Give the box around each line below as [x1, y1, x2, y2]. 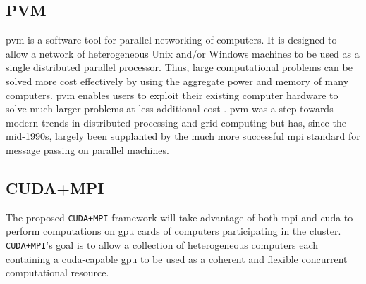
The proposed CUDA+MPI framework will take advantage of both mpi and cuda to [6, 209, 353, 224]
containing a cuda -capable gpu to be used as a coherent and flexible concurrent [6, 251, 348, 266]
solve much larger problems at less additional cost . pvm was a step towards [6, 101, 334, 116]
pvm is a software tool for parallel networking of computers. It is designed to [6, 32, 337, 47]
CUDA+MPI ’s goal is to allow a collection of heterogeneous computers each [6, 238, 318, 252]
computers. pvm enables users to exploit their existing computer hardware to [6, 87, 338, 102]
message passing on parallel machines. [6, 142, 169, 157]
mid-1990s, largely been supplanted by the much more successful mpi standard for [6, 129, 360, 143]
